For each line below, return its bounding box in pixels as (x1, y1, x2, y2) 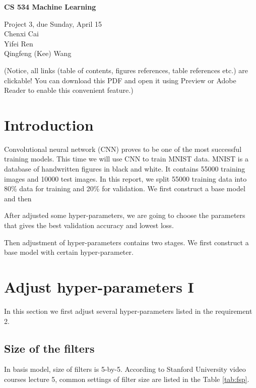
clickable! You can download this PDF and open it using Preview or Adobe (4, 75, 236, 85)
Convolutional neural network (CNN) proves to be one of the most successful (4, 143, 242, 154)
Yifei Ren (4, 38, 33, 48)
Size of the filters (4, 340, 95, 356)
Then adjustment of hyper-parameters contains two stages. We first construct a (4, 237, 249, 247)
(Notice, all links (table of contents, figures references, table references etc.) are (4, 65, 248, 75)
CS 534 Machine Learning (4, 2, 96, 12)
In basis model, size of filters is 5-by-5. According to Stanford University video (4, 364, 246, 374)
